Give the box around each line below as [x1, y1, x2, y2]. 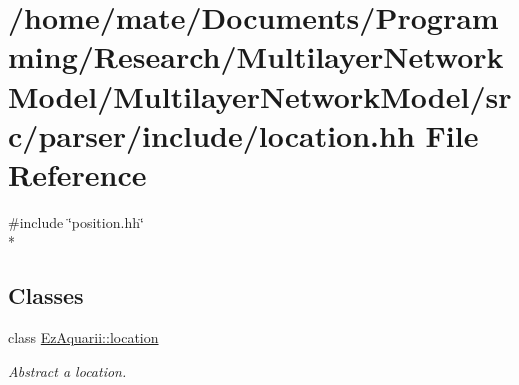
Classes [8, 280, 84, 311]
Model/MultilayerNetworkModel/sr [8, 75, 512, 116]
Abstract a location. [8, 360, 127, 381]
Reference [8, 153, 147, 194]
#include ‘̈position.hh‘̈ [8, 211, 144, 232]
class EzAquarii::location [8, 327, 159, 348]
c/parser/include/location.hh [8, 114, 415, 155]
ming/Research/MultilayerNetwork [8, 36, 504, 77]
